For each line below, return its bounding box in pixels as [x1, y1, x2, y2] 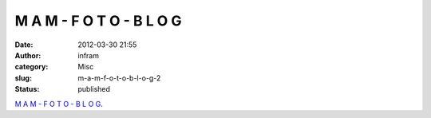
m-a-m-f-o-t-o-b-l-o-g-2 [77, 73, 161, 83]
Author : [14, 50, 42, 60]
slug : [14, 73, 32, 83]
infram [77, 50, 100, 60]
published [77, 85, 111, 94]
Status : [14, 85, 40, 94]
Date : [14, 40, 34, 49]
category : [14, 62, 49, 72]
